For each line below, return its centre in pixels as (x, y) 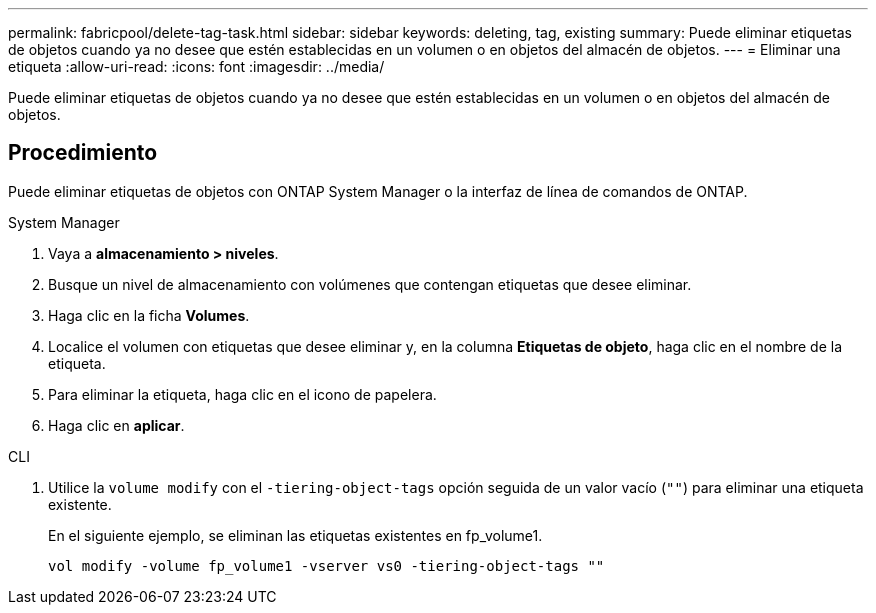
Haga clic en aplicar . (116, 425)
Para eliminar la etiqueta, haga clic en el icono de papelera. (242, 394)
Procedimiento (83, 153)
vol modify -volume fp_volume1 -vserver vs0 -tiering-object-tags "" (326, 565)
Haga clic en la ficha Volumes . (149, 315)
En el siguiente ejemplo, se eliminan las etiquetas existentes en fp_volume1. (295, 535)
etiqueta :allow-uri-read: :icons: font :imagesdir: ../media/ (196, 66)
